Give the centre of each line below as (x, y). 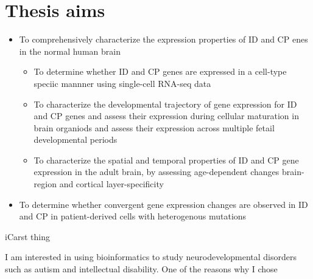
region (45, 184)
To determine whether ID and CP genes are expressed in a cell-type (160, 71)
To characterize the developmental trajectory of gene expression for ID (165, 104)
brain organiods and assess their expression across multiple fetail (154, 127)
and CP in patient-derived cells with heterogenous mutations (133, 216)
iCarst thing (28, 236)
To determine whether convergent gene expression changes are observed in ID (164, 204)
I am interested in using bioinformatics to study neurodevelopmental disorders (151, 257)
